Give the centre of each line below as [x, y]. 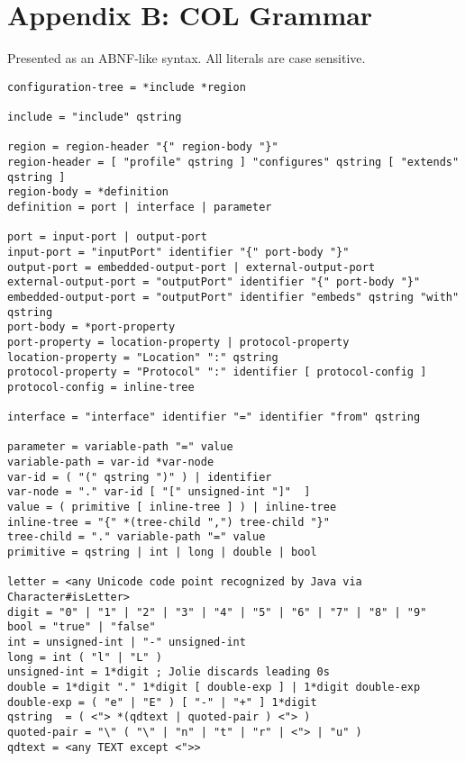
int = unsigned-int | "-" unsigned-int [127, 642]
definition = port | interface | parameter [140, 207]
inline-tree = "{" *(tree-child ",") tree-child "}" [169, 522]
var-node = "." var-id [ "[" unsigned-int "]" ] [159, 492]
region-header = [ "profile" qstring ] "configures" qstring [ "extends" [233, 162]
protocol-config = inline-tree [101, 387]
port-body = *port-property [91, 327]
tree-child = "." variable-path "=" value [137, 537]
